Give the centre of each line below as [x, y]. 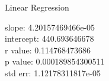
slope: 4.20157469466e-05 [50, 27]
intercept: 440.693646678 [49, 38]
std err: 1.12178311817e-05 [53, 72]
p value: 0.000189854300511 [55, 61]
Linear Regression [37, 7]
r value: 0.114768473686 [48, 50]
